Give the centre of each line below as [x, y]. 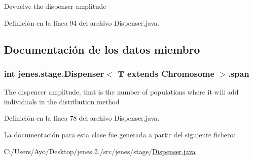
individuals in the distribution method [62, 101]
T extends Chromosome [166, 73]
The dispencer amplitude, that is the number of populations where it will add [121, 92]
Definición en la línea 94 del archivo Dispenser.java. [82, 22]
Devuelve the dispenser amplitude [55, 6]
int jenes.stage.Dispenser [54, 73]
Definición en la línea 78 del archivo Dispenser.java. [82, 118]
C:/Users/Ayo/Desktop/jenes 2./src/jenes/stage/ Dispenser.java [100, 151]
